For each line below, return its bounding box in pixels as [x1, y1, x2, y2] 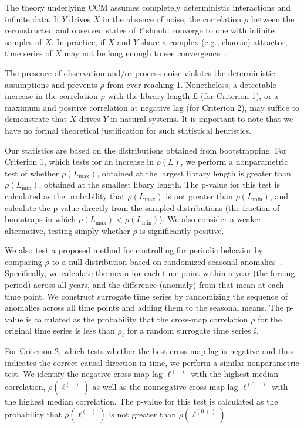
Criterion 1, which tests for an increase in [5, 155, 154, 168]
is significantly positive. [140, 224, 224, 236]
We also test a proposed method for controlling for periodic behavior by [5, 244, 263, 256]
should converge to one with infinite [146, 24, 275, 36]
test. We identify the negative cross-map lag [5, 368, 163, 380]
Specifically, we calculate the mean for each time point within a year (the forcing [5, 267, 295, 279]
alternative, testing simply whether [5, 224, 130, 236]
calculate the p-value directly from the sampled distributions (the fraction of [5, 201, 280, 213]
